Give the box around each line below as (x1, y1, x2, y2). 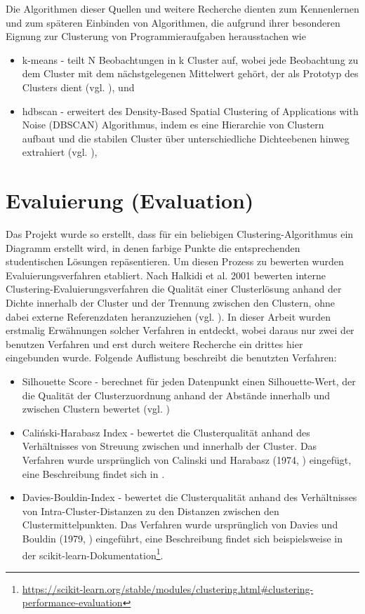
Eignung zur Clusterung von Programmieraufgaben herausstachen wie (6, 29, 306, 44)
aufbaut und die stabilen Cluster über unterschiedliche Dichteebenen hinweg (22, 131, 350, 145)
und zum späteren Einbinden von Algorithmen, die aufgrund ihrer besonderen (6, 15, 340, 29)
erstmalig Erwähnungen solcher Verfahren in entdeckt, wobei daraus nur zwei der (6, 323, 354, 338)
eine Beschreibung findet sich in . (22, 466, 165, 481)
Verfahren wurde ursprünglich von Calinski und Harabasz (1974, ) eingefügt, (22, 452, 352, 467)
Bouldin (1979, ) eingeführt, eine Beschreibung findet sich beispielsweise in (22, 530, 343, 545)
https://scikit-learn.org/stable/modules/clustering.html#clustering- (22, 581, 314, 596)
